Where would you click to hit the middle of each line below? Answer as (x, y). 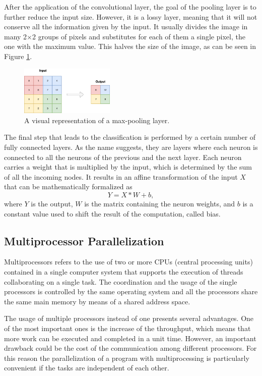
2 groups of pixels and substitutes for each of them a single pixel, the (139, 36)
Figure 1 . (18, 56)
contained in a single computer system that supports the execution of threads (124, 271)
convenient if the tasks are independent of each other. (87, 368)
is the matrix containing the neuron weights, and (160, 203)
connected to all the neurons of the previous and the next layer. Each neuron (123, 157)
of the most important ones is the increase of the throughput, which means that (127, 328)
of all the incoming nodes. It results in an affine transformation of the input (121, 176)
